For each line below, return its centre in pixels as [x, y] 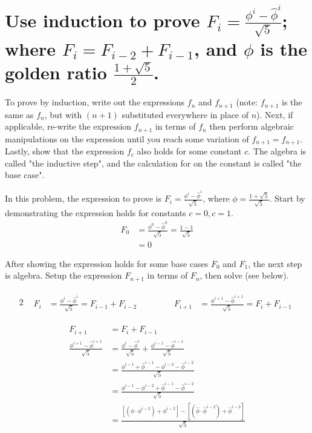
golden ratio [56, 72]
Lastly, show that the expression [65, 151]
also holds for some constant [189, 151]
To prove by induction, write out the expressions [95, 102]
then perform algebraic [252, 126]
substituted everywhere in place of [185, 114]
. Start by [287, 198]
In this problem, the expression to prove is [83, 198]
